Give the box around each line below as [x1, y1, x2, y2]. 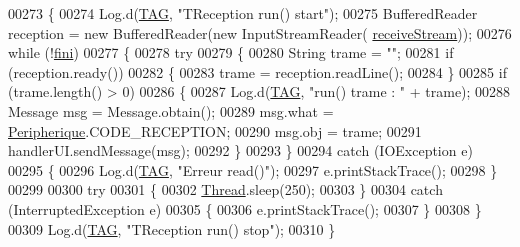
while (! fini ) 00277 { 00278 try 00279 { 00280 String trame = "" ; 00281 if [8, 42, 454, 63]
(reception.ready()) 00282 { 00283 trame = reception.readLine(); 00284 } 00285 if [8, 61, 507, 82]
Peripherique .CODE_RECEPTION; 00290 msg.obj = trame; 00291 [8, 120, 422, 141]
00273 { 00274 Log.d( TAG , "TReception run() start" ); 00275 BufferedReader [8, 3, 478, 23]
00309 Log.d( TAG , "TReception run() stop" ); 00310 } [8, 218, 336, 239]
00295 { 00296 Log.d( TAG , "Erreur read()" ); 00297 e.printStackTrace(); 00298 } [8, 159, 498, 180]
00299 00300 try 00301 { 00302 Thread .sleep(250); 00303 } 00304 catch [8, 179, 443, 200]
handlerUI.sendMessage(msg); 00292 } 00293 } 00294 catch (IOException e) [8, 140, 473, 161]
